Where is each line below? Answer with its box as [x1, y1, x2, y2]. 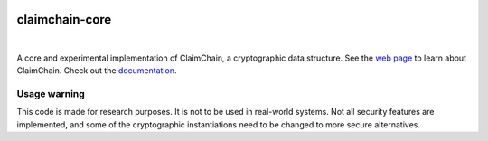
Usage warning [16, 88, 85, 100]
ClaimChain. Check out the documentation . [16, 65, 177, 76]
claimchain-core [16, 12, 112, 27]
